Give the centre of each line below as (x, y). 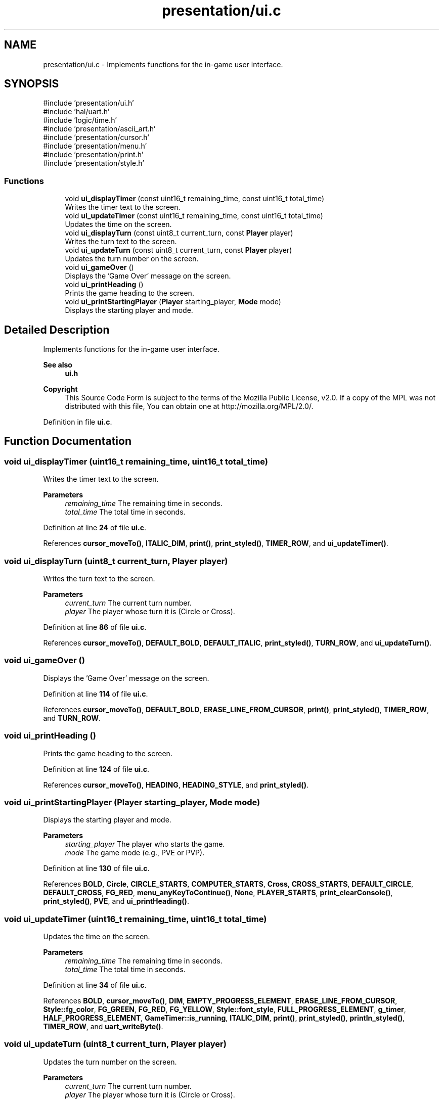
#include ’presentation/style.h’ (94, 163)
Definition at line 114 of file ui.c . (96, 694)
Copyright (60, 389)
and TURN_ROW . (72, 718)
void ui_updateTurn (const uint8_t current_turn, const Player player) (179, 250)
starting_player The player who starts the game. (145, 844)
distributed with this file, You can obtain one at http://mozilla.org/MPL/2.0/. (189, 406)
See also (58, 365)
